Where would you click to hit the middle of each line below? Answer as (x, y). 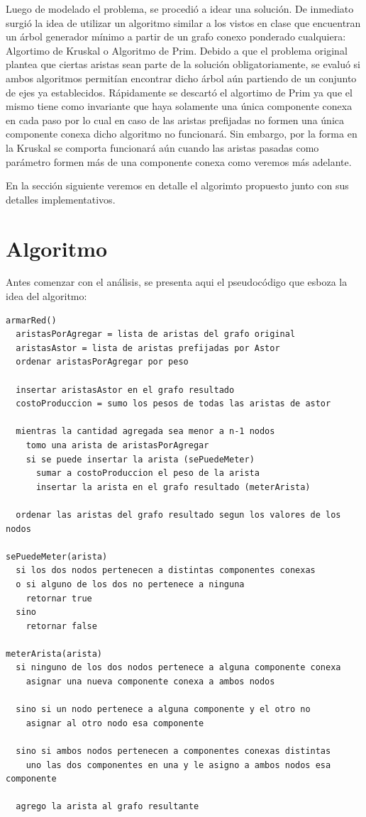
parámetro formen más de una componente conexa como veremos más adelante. (179, 161)
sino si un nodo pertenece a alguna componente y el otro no (163, 710)
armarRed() (31, 320)
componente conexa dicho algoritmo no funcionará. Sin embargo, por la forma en (182, 134)
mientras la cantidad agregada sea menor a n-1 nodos (145, 432)
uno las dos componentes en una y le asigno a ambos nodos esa (178, 765)
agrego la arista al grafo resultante (107, 807)
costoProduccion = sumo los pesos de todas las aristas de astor (173, 404)
